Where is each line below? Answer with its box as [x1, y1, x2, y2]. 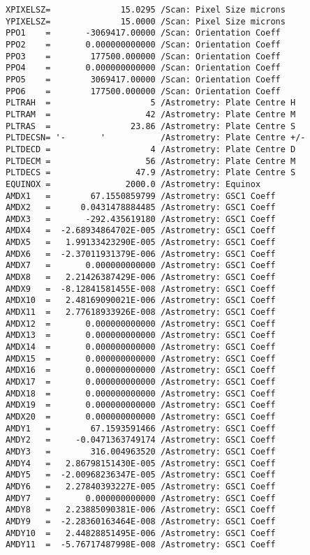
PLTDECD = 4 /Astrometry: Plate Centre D [6, 144, 296, 154]
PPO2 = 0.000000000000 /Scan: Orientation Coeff [6, 39, 281, 50]
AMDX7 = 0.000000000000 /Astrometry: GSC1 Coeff [6, 260, 276, 271]
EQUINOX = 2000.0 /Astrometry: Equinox [6, 179, 261, 189]
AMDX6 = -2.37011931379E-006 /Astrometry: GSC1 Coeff [6, 249, 276, 259]
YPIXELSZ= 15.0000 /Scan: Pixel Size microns [6, 16, 286, 27]
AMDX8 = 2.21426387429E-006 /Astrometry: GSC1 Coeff [6, 272, 276, 283]
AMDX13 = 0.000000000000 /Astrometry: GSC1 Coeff [6, 330, 276, 341]
